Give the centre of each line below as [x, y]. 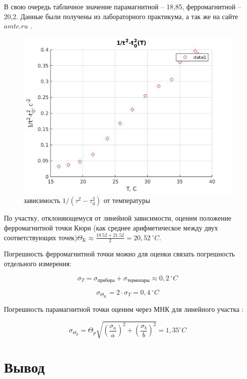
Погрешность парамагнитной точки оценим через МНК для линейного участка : [124, 309]
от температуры [127, 200]
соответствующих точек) [41, 237]
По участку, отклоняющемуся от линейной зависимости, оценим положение [118, 218]
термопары [138, 281]
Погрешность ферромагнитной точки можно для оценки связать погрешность [120, 254]
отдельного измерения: [38, 263]
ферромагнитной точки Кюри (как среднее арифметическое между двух [111, 227]
